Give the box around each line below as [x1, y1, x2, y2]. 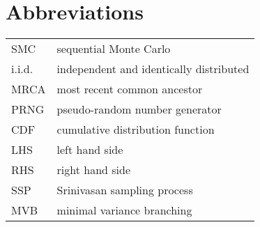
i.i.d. [11, 61, 33, 77]
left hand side [56, 141, 123, 158]
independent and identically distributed [56, 61, 250, 77]
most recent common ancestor [56, 81, 203, 97]
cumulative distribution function [56, 121, 215, 138]
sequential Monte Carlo [56, 40, 171, 57]
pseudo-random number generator [56, 101, 222, 118]
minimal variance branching [56, 202, 192, 219]
